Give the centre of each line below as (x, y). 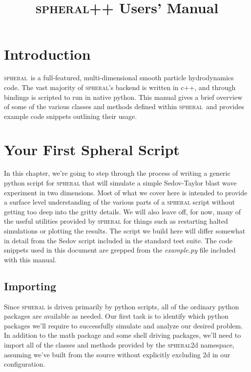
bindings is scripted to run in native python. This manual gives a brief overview (123, 97)
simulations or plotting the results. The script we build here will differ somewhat (125, 230)
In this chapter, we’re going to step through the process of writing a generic (117, 173)
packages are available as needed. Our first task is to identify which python (116, 316)
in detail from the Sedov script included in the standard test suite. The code (118, 240)
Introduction (47, 54)
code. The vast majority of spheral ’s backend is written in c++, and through (120, 87)
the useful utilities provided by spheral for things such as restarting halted (116, 221)
